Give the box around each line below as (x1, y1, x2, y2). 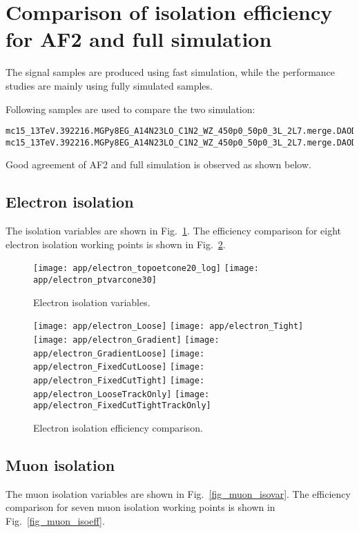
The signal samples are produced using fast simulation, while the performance (6, 65, 336, 79)
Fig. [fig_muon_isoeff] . (6, 513, 105, 527)
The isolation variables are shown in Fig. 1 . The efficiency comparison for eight (6, 223, 341, 238)
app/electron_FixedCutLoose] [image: (33, 362, 205, 372)
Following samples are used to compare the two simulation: (6, 101, 255, 116)
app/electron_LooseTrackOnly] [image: (33, 389, 210, 399)
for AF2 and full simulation (6, 25, 272, 53)
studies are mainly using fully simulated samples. (6, 78, 213, 92)
